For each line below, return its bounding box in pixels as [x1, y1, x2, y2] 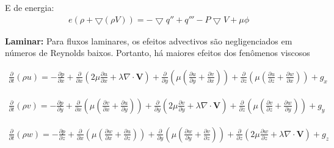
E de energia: [5, 1, 54, 13]
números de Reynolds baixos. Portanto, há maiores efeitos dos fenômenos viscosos [5, 46, 310, 59]
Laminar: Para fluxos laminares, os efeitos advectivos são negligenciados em [5, 34, 292, 47]
